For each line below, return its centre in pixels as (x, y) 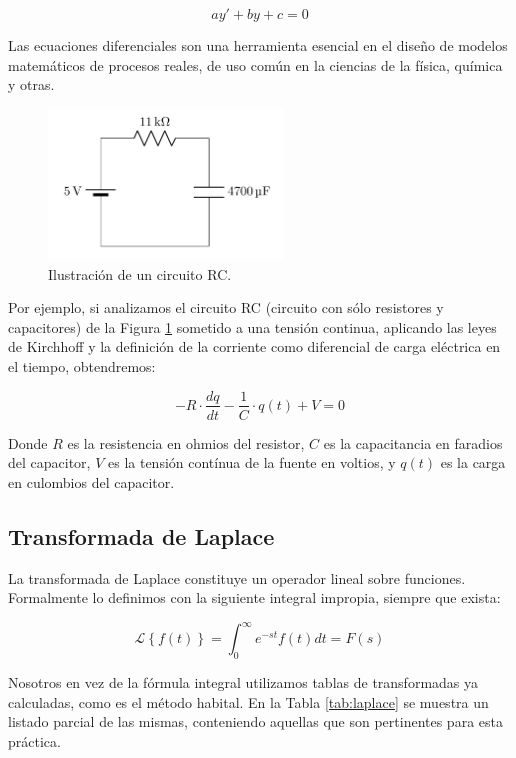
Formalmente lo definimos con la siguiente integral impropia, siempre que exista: (254, 597)
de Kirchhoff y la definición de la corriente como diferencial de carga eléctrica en (254, 346)
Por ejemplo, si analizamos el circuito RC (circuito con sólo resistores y (226, 307)
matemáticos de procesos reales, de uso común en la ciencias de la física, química (255, 64)
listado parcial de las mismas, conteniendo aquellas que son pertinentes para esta (255, 721)
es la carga (473, 462)
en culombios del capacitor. (91, 481)
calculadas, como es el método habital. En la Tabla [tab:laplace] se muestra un (248, 701)
